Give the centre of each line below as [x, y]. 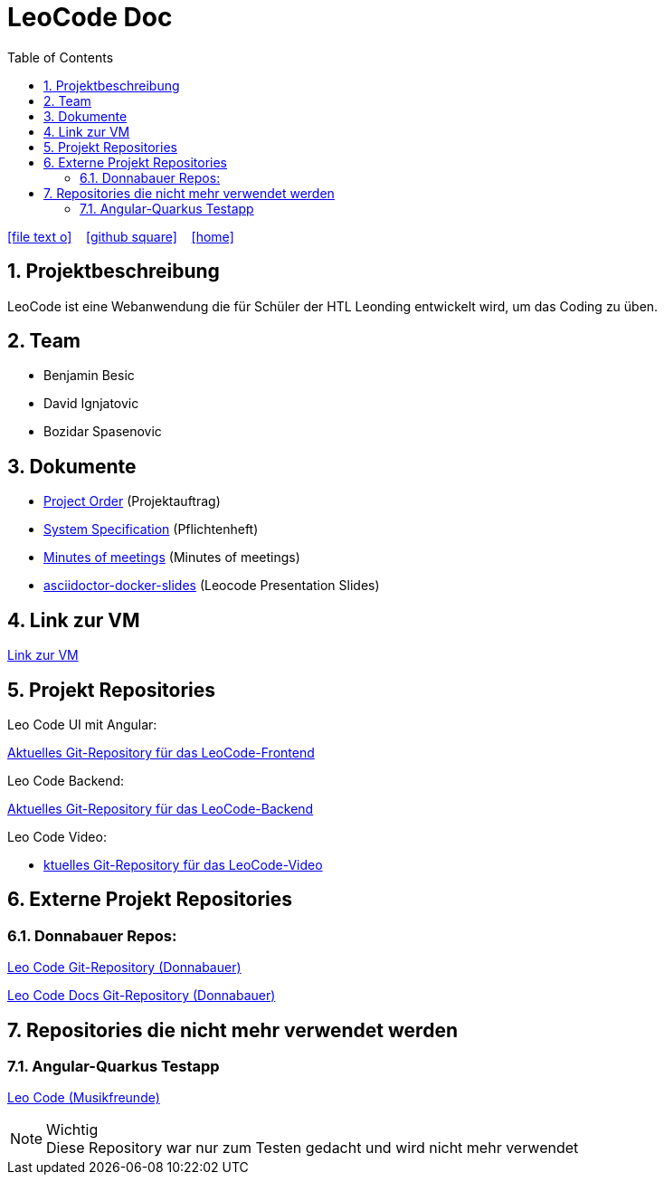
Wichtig [72, 1130]
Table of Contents [61, 57]
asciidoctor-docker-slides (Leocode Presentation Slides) [212, 586]
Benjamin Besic [89, 376]
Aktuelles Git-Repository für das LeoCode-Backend [161, 808]
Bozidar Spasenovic [103, 432]
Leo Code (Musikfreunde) [84, 1098]
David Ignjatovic [91, 404]
